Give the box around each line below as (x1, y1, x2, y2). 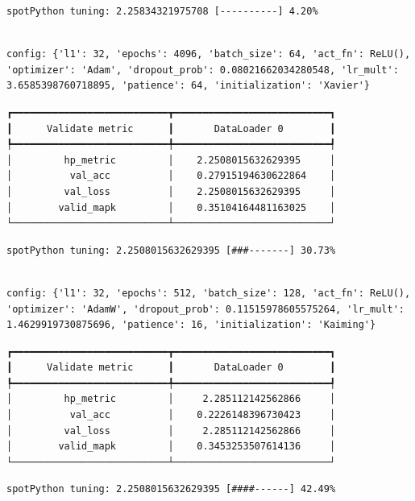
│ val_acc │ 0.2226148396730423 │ (6, 409, 336, 421)
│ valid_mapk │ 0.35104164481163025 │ (6, 201, 336, 213)
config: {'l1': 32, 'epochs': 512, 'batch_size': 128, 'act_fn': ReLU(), (6, 287, 411, 299)
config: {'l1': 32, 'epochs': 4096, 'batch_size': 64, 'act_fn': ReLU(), (6, 48, 411, 60)
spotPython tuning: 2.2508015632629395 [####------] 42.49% (6, 483, 336, 495)
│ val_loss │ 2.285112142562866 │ (6, 424, 336, 437)
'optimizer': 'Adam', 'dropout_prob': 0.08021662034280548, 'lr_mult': (6, 64, 399, 76)
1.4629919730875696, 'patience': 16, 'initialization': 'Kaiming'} (6, 319, 376, 331)
